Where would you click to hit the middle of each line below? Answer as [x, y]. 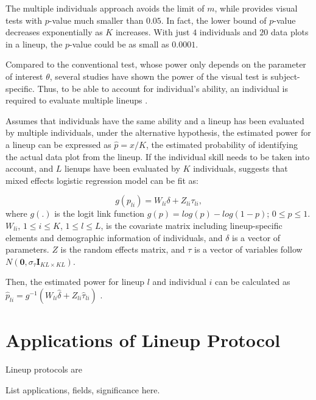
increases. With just [153, 32]
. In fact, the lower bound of [214, 20]
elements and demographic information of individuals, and [114, 237]
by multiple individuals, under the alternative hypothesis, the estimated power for [158, 132]
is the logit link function [100, 213]
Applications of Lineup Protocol [143, 340]
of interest [24, 76]
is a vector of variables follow [248, 249]
